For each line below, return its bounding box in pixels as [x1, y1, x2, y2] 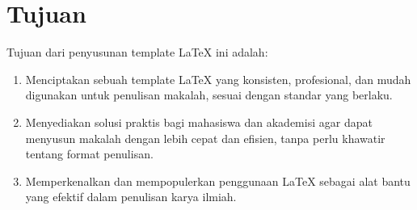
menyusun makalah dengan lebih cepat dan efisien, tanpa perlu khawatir [25, 129, 385, 146]
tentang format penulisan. [25, 145, 154, 162]
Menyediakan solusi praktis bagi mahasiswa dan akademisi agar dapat [25, 113, 373, 130]
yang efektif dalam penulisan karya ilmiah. [25, 188, 237, 205]
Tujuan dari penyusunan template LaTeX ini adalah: [6, 44, 268, 61]
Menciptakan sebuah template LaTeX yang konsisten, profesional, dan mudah [25, 70, 411, 87]
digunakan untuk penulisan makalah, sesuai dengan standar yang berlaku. [25, 86, 393, 103]
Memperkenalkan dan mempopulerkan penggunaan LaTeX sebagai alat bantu [25, 172, 411, 189]
